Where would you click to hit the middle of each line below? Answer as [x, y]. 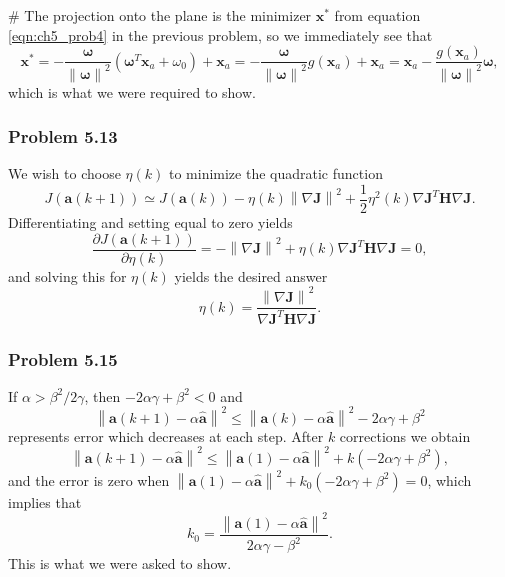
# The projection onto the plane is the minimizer [160, 15]
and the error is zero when [89, 479]
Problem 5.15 [63, 358]
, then [102, 395]
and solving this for [67, 275]
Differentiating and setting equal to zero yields [150, 222]
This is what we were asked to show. [120, 563]
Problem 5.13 [63, 136]
